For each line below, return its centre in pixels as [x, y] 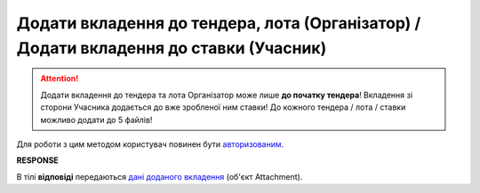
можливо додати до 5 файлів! [96, 120]
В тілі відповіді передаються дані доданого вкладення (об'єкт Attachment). [160, 176]
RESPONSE [38, 160]
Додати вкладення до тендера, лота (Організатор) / [219, 23]
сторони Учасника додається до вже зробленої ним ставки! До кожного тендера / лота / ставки [223, 107]
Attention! [60, 79]
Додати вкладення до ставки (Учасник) [172, 48]
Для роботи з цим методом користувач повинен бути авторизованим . [150, 144]
